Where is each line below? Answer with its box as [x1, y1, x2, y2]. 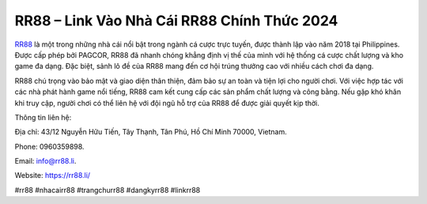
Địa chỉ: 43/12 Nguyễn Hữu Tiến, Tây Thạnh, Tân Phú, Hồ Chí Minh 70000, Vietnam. [14, 127, 288, 137]
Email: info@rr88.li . [14, 157, 77, 166]
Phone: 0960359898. [14, 142, 85, 151]
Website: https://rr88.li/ [14, 171, 91, 180]
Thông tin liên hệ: [14, 112, 72, 122]
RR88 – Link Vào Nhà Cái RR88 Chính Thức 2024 [14, 12, 338, 29]
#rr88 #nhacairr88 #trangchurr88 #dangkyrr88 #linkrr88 [14, 185, 201, 195]
